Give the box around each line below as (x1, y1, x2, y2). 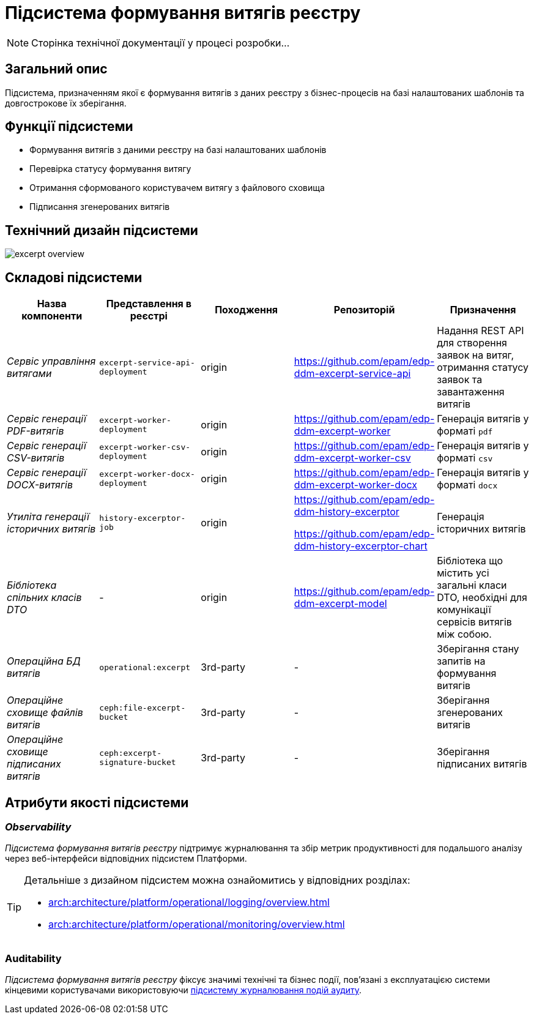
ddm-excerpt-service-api (294, 367, 411, 380)
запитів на (437, 655, 486, 668)
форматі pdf (437, 425, 493, 438)
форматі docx (437, 479, 498, 491)
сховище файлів (7, 706, 83, 719)
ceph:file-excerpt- (99, 703, 186, 713)
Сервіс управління (7, 355, 96, 368)
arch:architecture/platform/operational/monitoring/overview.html (48, 918, 345, 931)
